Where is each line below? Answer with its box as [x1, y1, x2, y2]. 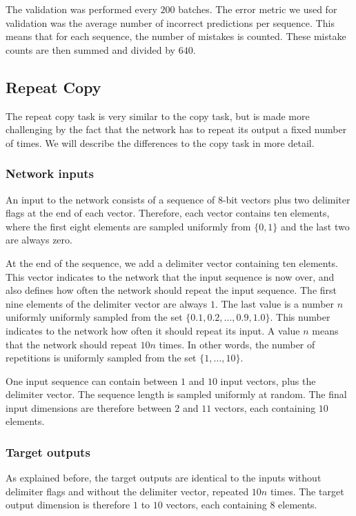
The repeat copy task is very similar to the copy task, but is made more [6, 108, 310, 123]
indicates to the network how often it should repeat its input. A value [6, 323, 300, 337]
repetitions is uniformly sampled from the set [6, 350, 197, 365]
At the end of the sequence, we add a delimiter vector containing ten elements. [6, 255, 339, 270]
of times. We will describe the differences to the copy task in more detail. [6, 135, 315, 150]
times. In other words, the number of [159, 337, 315, 351]
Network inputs [6, 165, 94, 182]
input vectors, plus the [220, 373, 316, 388]
